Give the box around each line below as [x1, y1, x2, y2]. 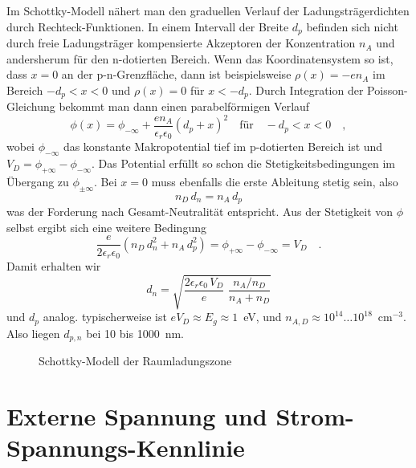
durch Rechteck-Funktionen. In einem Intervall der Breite [6, 18, 289, 35]
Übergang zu [6, 173, 69, 190]
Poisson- [367, 81, 408, 98]
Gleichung [6, 98, 55, 115]
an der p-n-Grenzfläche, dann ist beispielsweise [61, 66, 292, 83]
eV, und [243, 308, 282, 325]
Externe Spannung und [6, 399, 267, 432]
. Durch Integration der [248, 81, 364, 98]
